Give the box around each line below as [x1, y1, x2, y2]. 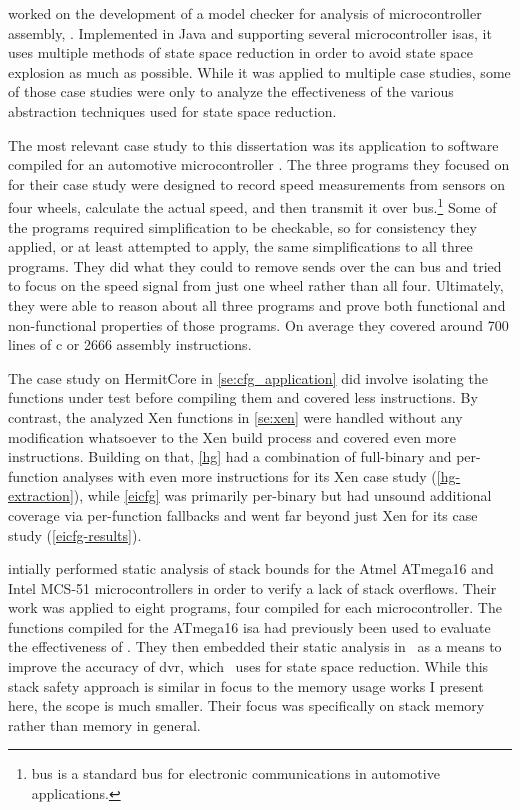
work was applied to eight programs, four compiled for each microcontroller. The [8, 597, 502, 618]
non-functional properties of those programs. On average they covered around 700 [8, 314, 509, 335]
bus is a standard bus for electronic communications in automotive [31, 763, 440, 784]
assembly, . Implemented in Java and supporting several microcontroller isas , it [8, 22, 492, 43]
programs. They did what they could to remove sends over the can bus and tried [8, 255, 502, 276]
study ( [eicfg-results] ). [8, 524, 142, 545]
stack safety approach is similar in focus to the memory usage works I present [8, 675, 484, 696]
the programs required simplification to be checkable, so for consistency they [8, 216, 477, 237]
